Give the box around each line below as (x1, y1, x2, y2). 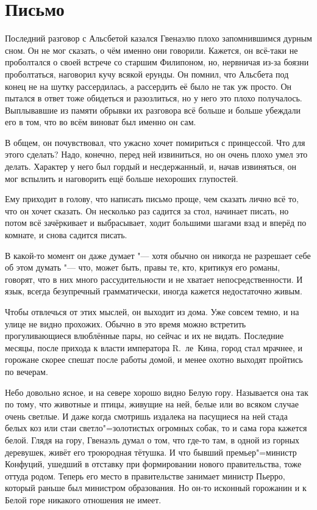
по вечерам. (5, 365, 48, 377)
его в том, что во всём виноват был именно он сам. (5, 115, 196, 128)
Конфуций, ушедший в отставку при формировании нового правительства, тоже (5, 457, 302, 470)
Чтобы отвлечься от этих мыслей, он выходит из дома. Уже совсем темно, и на (5, 305, 299, 318)
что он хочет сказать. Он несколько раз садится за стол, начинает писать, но (5, 204, 289, 217)
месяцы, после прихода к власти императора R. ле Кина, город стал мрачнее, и (5, 341, 303, 354)
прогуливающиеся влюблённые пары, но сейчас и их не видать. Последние (5, 329, 284, 342)
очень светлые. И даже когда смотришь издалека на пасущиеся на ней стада (5, 409, 288, 422)
